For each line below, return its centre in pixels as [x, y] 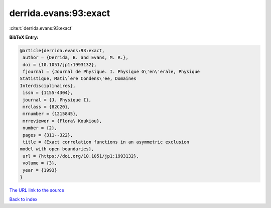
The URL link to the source [37, 190]
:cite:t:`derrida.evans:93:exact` [41, 28]
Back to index [23, 199]
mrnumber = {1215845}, [51, 114]
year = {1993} [40, 170]
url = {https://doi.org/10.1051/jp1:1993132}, [81, 156]
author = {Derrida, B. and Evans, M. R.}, [76, 58]
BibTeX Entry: [24, 37]
